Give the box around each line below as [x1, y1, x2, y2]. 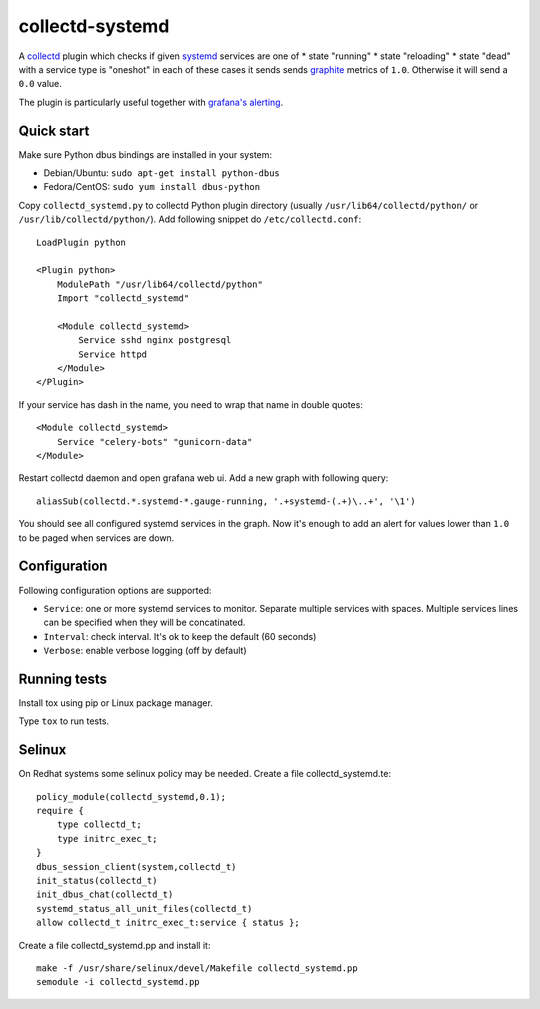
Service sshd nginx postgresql [78, 335, 232, 346]
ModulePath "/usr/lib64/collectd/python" [56, 278, 264, 290]
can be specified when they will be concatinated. [43, 616, 246, 629]
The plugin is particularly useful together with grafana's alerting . [18, 96, 284, 108]
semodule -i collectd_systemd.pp [36, 976, 200, 988]
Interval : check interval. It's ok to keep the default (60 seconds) [43, 630, 317, 642]
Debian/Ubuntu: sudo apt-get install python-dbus [43, 167, 280, 179]
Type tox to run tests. [18, 715, 110, 727]
